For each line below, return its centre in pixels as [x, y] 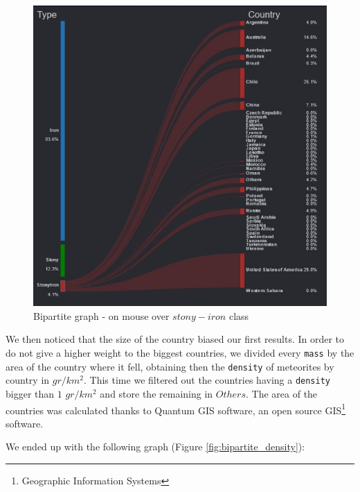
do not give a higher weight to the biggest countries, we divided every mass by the [180, 353]
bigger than [30, 393]
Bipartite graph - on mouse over [101, 315]
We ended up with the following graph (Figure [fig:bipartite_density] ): [155, 447]
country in [28, 380]
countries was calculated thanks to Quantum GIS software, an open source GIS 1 [176, 409]
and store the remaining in [156, 393]
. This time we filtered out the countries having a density [207, 380]
